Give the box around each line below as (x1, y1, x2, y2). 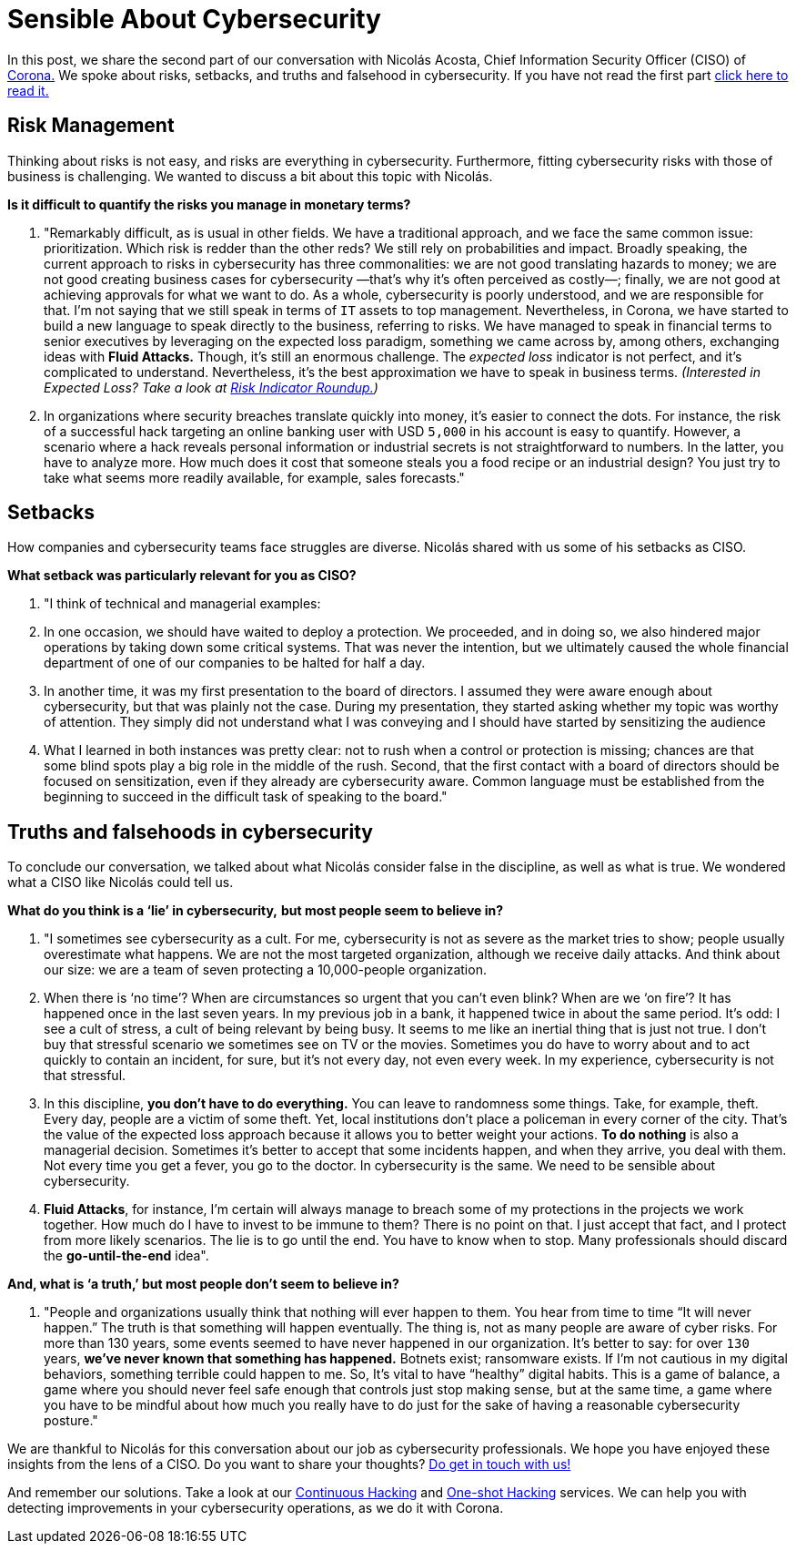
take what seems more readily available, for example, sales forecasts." (44, 469, 465, 485)
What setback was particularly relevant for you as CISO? (7, 567, 357, 584)
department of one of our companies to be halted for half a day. (44, 655, 426, 671)
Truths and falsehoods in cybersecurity (7, 820, 373, 843)
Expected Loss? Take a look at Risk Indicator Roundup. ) (44, 379, 378, 395)
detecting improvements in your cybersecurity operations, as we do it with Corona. (7, 1500, 504, 1516)
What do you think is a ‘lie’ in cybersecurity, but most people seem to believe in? (7, 903, 504, 919)
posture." (44, 1413, 98, 1429)
